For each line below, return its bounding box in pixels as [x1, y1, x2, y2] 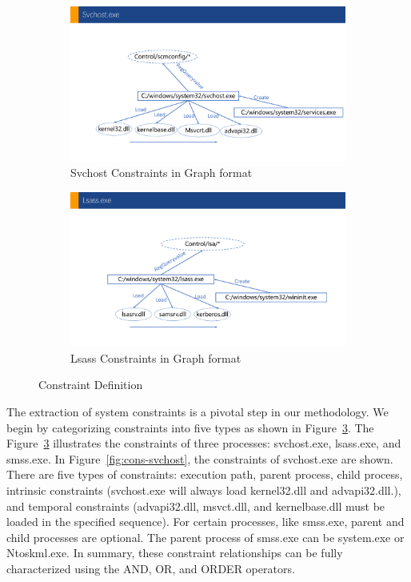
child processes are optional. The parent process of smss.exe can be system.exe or [6, 528, 405, 545]
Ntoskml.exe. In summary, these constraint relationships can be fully [6, 544, 343, 561]
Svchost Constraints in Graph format [70, 164, 253, 181]
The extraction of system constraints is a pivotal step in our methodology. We [6, 403, 389, 419]
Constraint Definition [38, 376, 143, 393]
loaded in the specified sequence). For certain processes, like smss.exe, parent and [6, 513, 405, 530]
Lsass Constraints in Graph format [70, 349, 241, 366]
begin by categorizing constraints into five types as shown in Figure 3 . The [6, 419, 374, 435]
